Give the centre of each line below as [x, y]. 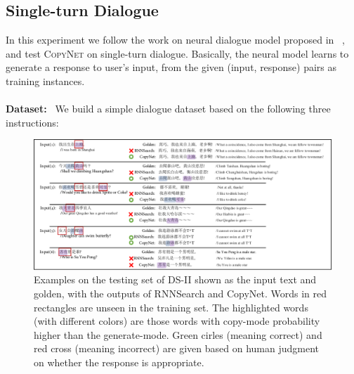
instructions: [32, 122]
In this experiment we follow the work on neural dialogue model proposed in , [175, 40]
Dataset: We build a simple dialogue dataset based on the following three [168, 109]
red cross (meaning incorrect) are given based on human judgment [177, 348]
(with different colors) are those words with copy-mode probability [177, 321]
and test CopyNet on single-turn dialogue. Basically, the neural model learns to [177, 53]
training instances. [45, 80]
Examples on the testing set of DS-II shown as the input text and [175, 279]
